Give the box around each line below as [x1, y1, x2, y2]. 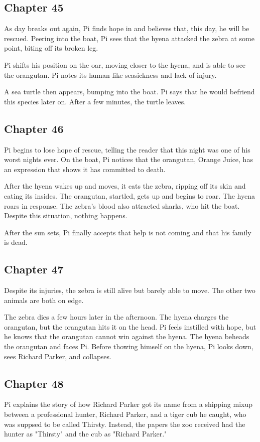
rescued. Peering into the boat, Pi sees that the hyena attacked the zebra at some [4, 33, 254, 43]
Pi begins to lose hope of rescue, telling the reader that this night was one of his [4, 144, 250, 155]
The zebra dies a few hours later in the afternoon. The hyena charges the [4, 312, 229, 322]
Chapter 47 [4, 261, 64, 277]
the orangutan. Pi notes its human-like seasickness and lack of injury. [4, 69, 217, 80]
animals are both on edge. [4, 294, 84, 305]
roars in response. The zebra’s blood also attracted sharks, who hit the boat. [4, 200, 240, 211]
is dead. [4, 237, 28, 247]
